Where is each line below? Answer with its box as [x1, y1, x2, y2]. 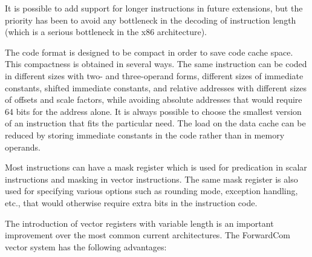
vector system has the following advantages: [5, 240, 167, 253]
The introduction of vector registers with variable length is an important [5, 216, 274, 229]
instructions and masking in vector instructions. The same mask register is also [5, 172, 298, 185]
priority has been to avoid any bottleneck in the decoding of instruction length [5, 13, 296, 26]
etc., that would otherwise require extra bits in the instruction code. [5, 196, 258, 209]
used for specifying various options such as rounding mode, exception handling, [5, 184, 298, 197]
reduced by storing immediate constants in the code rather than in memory [5, 128, 285, 141]
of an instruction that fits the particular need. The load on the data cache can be [5, 117, 306, 129]
